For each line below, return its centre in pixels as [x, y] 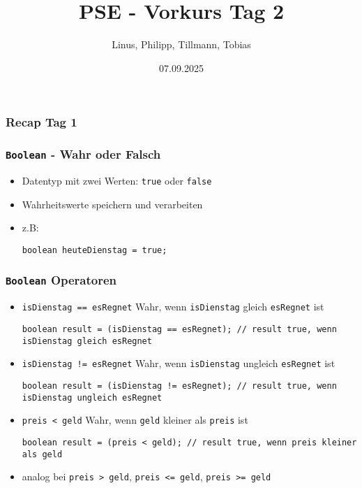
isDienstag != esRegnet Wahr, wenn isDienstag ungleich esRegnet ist [179, 363]
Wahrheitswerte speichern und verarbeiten [112, 204]
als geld [42, 454]
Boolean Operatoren [61, 280]
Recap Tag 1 [42, 122]
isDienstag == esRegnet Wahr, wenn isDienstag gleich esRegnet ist [173, 307]
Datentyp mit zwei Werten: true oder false [117, 181]
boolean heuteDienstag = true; [95, 250]
